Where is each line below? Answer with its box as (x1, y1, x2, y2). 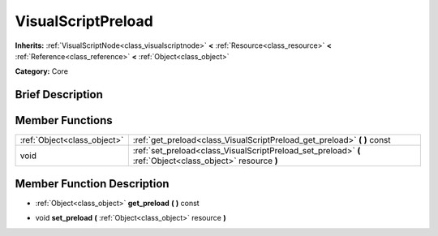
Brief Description (15, 88, 103, 101)
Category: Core (15, 67, 69, 76)
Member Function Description (15, 177, 170, 191)
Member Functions (15, 114, 113, 127)
